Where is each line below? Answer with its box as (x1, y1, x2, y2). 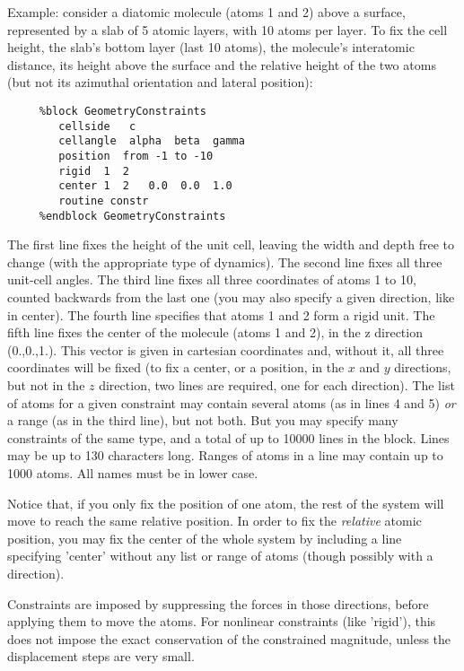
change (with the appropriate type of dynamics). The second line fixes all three (7, 252, 442, 271)
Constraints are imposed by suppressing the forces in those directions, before (7, 594, 429, 613)
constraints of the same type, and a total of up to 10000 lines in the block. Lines (7, 428, 450, 447)
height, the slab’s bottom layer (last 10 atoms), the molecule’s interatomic (7, 38, 415, 57)
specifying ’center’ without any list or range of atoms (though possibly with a (7, 546, 433, 565)
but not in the (7, 375, 85, 394)
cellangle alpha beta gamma (58, 135, 245, 148)
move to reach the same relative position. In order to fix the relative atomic (7, 511, 422, 530)
